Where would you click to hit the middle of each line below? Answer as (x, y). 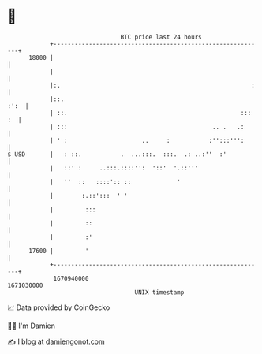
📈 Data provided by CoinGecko (59, 307)
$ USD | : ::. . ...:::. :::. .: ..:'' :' (117, 154)
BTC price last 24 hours (161, 37)
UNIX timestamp (159, 292)
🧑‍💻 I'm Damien (32, 326)
